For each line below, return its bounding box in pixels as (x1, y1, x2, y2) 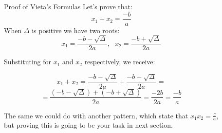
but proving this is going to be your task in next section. (4, 120, 173, 130)
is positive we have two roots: (32, 25, 120, 35)
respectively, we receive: (84, 57, 155, 67)
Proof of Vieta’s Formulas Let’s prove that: (4, 1, 132, 11)
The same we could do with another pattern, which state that (4, 110, 188, 120)
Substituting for (4, 57, 51, 67)
